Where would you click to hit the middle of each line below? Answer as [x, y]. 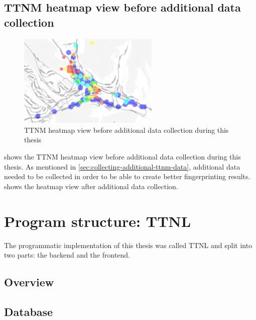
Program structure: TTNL [98, 221]
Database [29, 311]
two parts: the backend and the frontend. [67, 255]
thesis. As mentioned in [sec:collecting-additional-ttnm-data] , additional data [122, 166]
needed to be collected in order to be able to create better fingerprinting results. [127, 176]
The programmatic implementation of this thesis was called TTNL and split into [128, 245]
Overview [29, 282]
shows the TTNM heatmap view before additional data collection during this [122, 157]
